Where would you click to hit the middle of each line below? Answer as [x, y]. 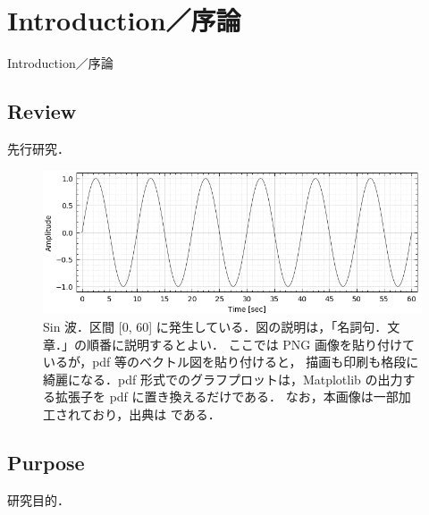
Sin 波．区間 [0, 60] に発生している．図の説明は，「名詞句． [215, 326]
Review [42, 111]
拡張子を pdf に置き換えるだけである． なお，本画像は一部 [227, 397]
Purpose [46, 462]
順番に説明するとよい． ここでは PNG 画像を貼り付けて [251, 344]
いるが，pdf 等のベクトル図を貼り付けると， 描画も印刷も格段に [231, 362]
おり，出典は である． [156, 414]
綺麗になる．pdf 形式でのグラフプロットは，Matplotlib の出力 [223, 379]
